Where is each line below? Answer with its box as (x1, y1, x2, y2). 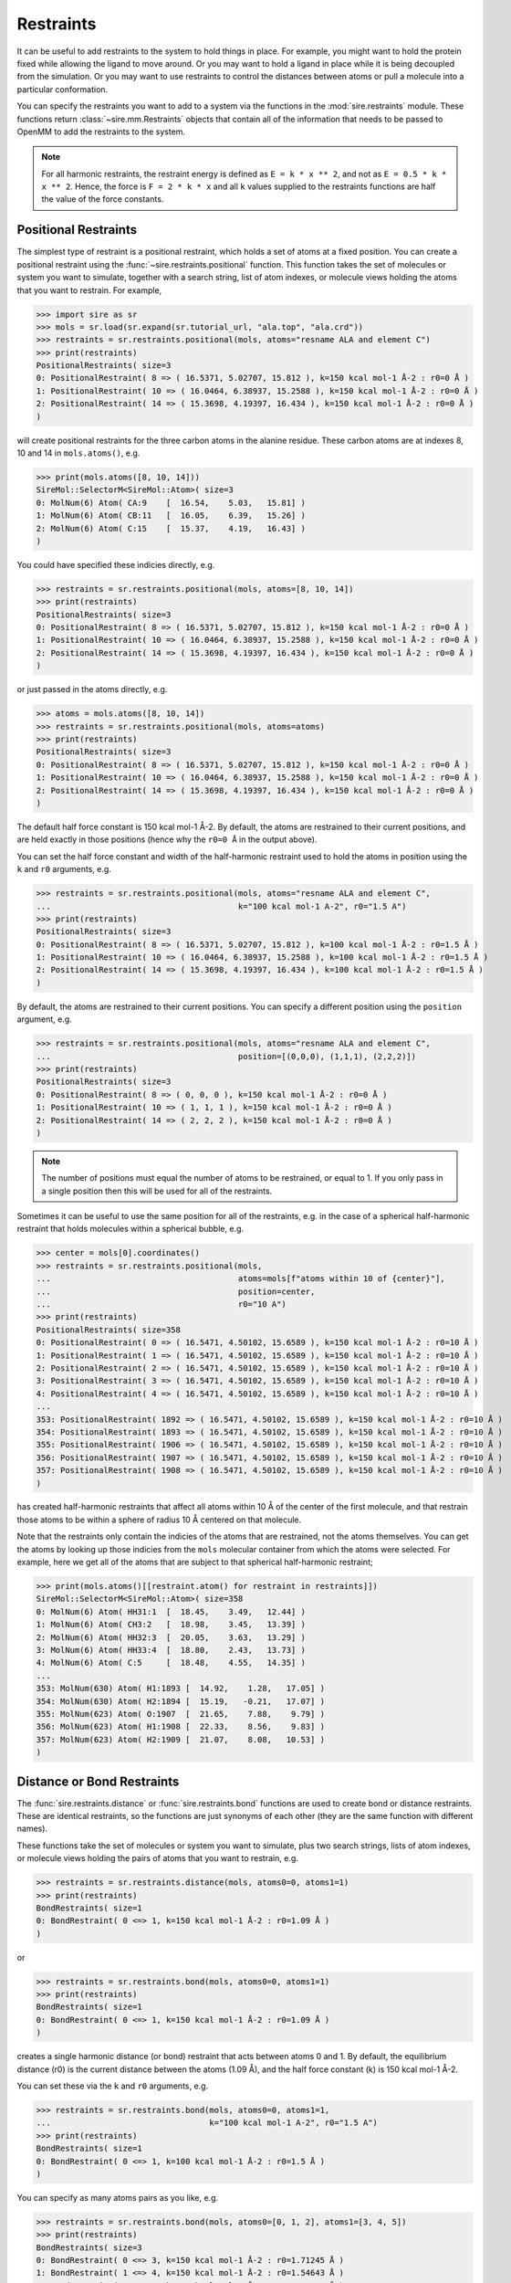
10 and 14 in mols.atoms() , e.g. (16, 447, 141, 458)
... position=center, (36, 1286, 316, 1297)
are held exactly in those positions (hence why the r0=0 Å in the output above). (16, 834, 318, 845)
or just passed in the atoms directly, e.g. (16, 684, 168, 695)
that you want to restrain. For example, (16, 284, 162, 296)
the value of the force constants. (41, 194, 164, 205)
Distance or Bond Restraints (16, 1773, 180, 1789)
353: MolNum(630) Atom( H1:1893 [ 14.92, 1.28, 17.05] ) (36, 1683, 326, 1694)
